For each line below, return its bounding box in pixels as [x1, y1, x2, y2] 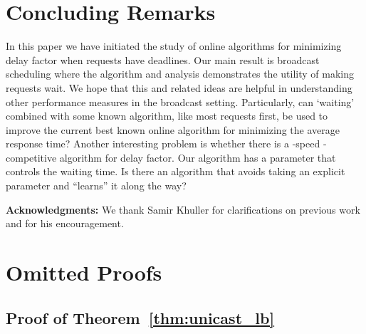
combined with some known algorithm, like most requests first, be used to [6, 108, 328, 123]
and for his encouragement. [6, 216, 124, 231]
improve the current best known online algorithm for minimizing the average [6, 122, 340, 137]
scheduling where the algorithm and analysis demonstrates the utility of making [6, 66, 354, 81]
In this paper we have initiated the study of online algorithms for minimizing [6, 38, 342, 53]
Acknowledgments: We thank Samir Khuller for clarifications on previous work [6, 202, 360, 216]
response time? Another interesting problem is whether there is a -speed [6, 136, 320, 151]
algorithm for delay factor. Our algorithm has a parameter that [59, 150, 336, 165]
